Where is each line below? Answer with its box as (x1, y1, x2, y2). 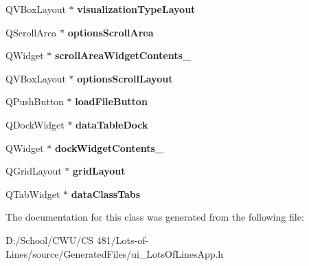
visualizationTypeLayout (77, 2, 196, 16)
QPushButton (5, 94, 64, 109)
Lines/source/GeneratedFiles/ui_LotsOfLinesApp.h (5, 246, 224, 261)
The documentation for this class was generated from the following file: (5, 210, 304, 224)
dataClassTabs (71, 186, 141, 201)
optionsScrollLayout (77, 71, 173, 85)
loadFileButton (75, 94, 148, 109)
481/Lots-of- (96, 232, 149, 247)
